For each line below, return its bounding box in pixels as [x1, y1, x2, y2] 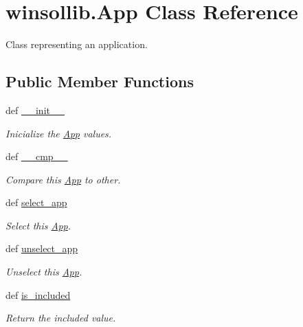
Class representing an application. [5, 37, 148, 52]
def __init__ [5, 102, 65, 117]
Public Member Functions [5, 71, 194, 92]
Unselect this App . [5, 264, 82, 279]
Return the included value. [5, 311, 116, 325]
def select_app [5, 195, 67, 210]
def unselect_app [5, 241, 78, 256]
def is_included [5, 287, 71, 302]
